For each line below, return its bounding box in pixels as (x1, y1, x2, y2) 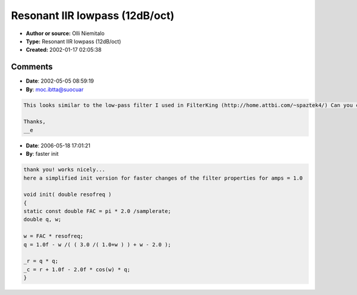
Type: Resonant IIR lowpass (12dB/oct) (26, 37, 121, 45)
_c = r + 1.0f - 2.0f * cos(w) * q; (23, 266, 131, 273)
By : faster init (26, 150, 59, 158)
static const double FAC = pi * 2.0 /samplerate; (23, 208, 171, 215)
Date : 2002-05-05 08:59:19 (26, 77, 95, 84)
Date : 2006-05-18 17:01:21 (26, 142, 90, 149)
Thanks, (23, 118, 46, 125)
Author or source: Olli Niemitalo (26, 30, 105, 37)
